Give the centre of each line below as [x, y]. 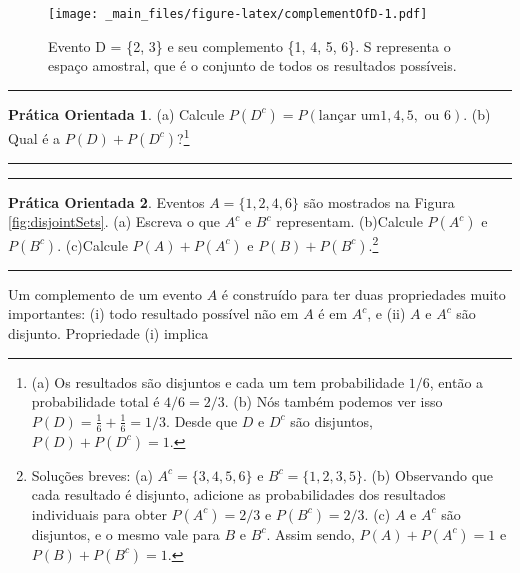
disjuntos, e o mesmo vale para [125, 533]
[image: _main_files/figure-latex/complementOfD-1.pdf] [238, 14]
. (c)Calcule [92, 244]
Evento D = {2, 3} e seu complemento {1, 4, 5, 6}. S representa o [249, 45]
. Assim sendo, [310, 533]
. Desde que [202, 420]
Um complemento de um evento [105, 293]
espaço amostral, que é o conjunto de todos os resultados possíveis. [252, 65]
